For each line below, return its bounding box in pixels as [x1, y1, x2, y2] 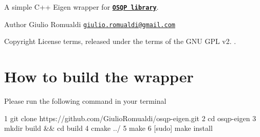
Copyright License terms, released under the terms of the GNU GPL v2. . [4, 36, 236, 47]
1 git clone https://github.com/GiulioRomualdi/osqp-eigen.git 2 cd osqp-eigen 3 [4, 112, 256, 123]
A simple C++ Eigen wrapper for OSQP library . [4, 2, 159, 12]
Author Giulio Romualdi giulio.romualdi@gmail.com [4, 18, 175, 29]
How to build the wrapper [4, 66, 194, 87]
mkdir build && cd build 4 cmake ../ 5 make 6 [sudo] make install [4, 123, 213, 133]
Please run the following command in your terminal [4, 96, 166, 106]
